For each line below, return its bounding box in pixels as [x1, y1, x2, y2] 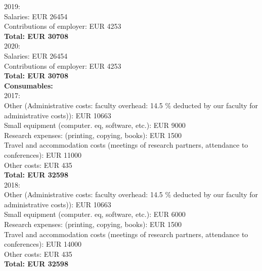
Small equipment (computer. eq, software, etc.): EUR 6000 [4, 209, 186, 219]
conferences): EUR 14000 [4, 239, 81, 249]
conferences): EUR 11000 [4, 149, 81, 160]
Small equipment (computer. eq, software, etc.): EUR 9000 [4, 120, 186, 130]
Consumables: [4, 80, 53, 91]
